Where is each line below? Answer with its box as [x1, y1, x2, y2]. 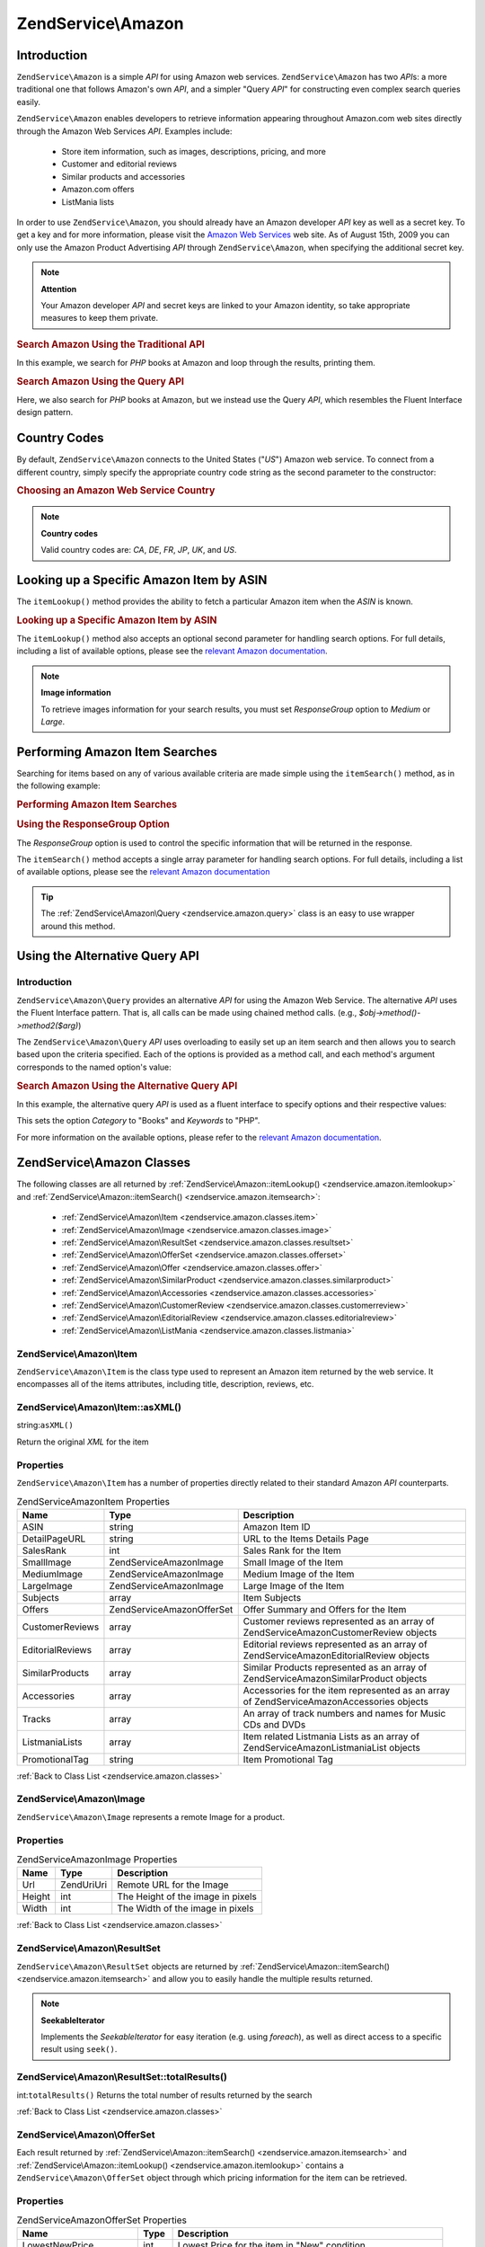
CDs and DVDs [242, 1718, 306, 1730]
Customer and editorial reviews [61, 158, 177, 170]
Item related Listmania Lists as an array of [242, 1730, 420, 1743]
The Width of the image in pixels [117, 1902, 254, 1914]
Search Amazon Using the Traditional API [16, 338, 206, 351]
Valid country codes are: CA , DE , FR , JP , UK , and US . [40, 545, 237, 555]
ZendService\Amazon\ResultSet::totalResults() [16, 2071, 228, 2083]
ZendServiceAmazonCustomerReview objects [242, 1626, 437, 1639]
